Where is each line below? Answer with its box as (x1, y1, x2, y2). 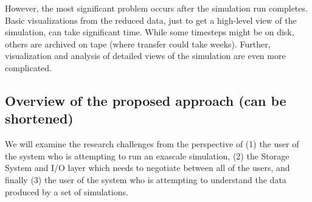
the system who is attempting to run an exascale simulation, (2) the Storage (5, 149, 289, 162)
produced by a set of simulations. (5, 185, 128, 198)
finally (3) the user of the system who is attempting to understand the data (5, 173, 286, 186)
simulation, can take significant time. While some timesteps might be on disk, (5, 26, 294, 38)
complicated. (5, 61, 52, 74)
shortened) (5, 109, 74, 128)
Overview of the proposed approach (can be (5, 91, 286, 110)
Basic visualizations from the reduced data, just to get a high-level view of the (5, 13, 297, 26)
